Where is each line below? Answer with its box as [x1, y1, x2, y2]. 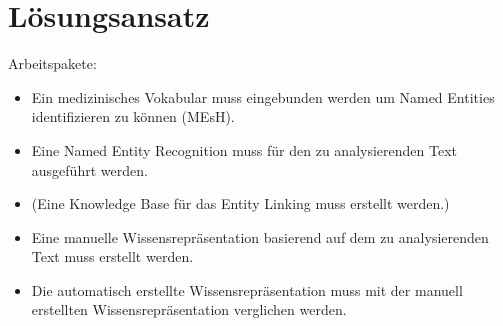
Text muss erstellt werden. [31, 246, 194, 267]
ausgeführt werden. [31, 159, 148, 180]
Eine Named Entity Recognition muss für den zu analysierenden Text [31, 139, 457, 160]
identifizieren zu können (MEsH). [31, 106, 235, 127]
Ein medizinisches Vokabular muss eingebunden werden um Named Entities [31, 86, 495, 107]
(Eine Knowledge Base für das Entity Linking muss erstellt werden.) [31, 193, 450, 214]
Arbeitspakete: [8, 53, 97, 74]
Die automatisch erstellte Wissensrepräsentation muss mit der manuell [31, 279, 463, 300]
